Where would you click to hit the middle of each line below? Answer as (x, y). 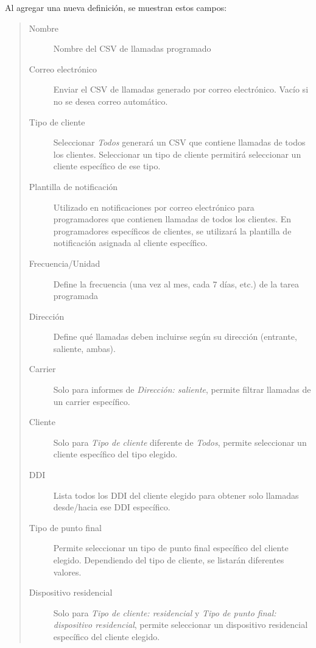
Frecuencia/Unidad (65, 263)
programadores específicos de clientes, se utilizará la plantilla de (172, 231)
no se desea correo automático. (111, 101)
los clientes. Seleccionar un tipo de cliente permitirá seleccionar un (177, 154)
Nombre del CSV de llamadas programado (132, 48)
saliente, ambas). (84, 348)
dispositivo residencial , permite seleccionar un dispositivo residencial (181, 625)
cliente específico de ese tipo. (107, 166)
